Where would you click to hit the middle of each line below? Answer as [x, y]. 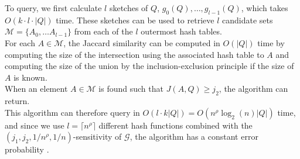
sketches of [129, 8]
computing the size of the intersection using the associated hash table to [134, 54]
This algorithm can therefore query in [72, 112]
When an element [36, 89]
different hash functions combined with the [175, 125]
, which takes [265, 8]
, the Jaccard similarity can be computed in [142, 42]
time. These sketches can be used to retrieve [135, 20]
